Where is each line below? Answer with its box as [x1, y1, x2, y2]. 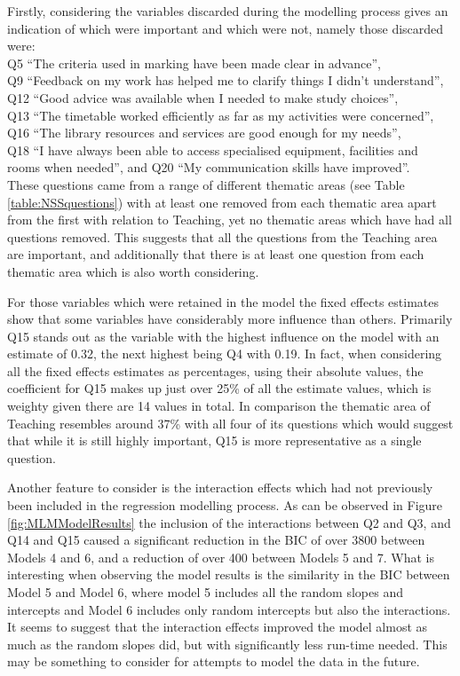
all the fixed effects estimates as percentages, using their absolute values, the [7, 361, 424, 380]
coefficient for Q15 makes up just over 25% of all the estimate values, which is [7, 379, 432, 397]
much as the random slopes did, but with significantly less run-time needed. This [7, 634, 448, 653]
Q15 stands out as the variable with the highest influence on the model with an [7, 326, 440, 345]
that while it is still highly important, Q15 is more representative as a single [7, 431, 422, 450]
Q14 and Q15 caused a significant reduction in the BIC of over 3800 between [7, 531, 425, 549]
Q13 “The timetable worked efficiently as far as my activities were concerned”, [7, 106, 434, 124]
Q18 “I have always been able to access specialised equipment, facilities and [7, 140, 418, 159]
